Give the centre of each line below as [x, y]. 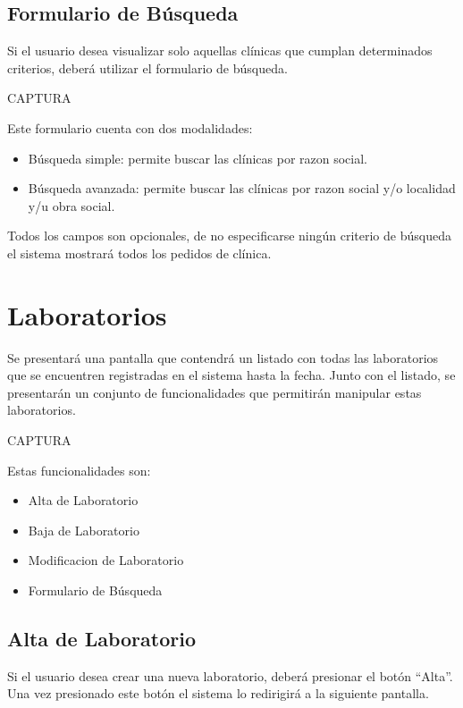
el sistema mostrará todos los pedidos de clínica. [139, 253]
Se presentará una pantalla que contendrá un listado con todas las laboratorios [223, 357]
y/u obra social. [72, 205]
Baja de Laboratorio [84, 530]
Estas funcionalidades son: [79, 470]
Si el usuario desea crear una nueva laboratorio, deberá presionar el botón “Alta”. [230, 675]
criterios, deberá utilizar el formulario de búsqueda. [147, 67]
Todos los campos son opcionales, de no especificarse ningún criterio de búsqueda [229, 236]
